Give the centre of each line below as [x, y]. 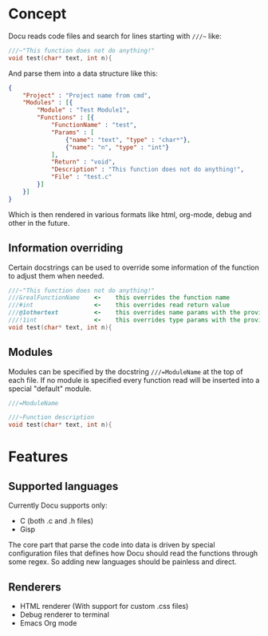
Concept [37, 14]
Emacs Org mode [48, 623]
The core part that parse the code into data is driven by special [112, 545]
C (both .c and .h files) [57, 521]
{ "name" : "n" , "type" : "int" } [117, 147]
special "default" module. [50, 389]
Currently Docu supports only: [58, 506]
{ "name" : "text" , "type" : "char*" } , [128, 140]
